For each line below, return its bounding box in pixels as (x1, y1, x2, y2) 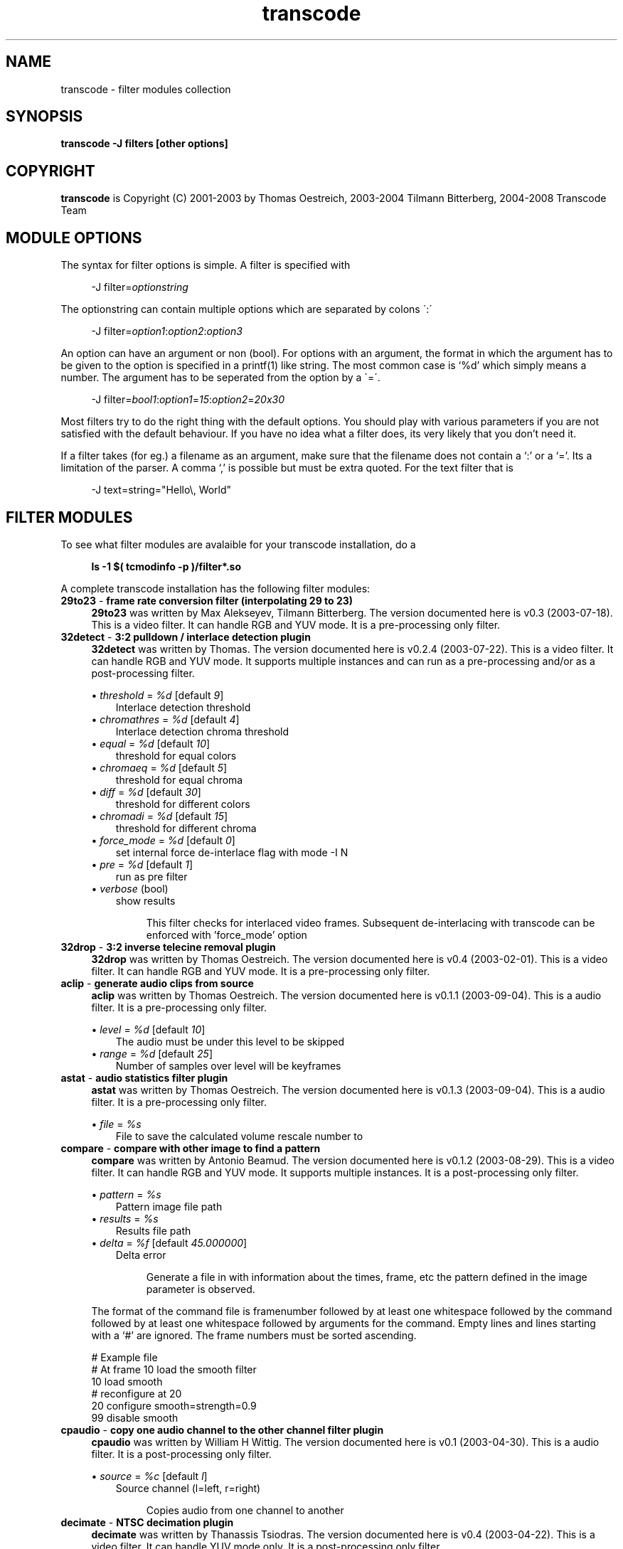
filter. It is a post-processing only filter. (91, 1447, 272, 1460)
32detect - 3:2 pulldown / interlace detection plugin (60, 630, 311, 643)
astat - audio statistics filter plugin (60, 1071, 228, 1084)
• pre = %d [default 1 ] (91, 858, 193, 871)
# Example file (91, 1351, 158, 1363)
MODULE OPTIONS (6, 228, 142, 247)
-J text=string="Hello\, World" (91, 484, 232, 496)
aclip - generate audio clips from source (60, 976, 254, 989)
